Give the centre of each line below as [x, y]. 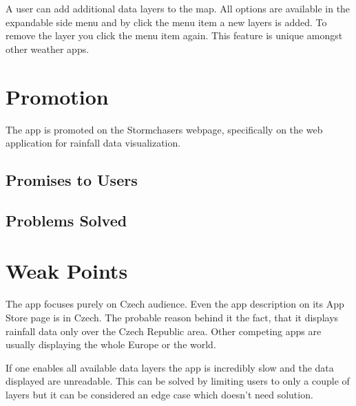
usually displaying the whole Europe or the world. [111, 344]
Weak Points [67, 271]
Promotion [57, 96]
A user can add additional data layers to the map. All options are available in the [178, 8]
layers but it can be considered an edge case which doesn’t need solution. [159, 394]
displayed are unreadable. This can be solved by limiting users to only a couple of [178, 381]
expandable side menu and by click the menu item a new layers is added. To [166, 22]
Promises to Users [72, 180]
